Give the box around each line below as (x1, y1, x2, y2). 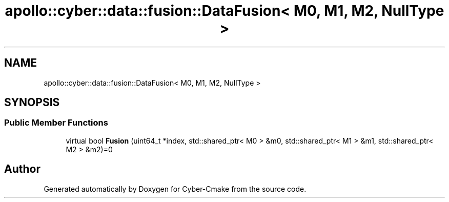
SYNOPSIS (4, 96, 60, 109)
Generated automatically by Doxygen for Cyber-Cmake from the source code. (44, 184, 307, 193)
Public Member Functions (4, 117, 108, 128)
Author (4, 163, 40, 176)
